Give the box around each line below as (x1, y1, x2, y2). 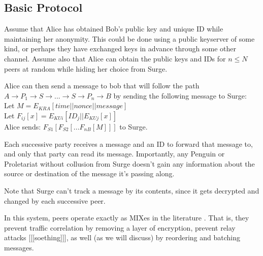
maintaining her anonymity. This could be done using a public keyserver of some (4, 33, 255, 44)
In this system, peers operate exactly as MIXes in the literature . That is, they (4, 212, 249, 223)
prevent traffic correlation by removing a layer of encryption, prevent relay (4, 222, 236, 233)
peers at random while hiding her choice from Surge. (4, 63, 168, 74)
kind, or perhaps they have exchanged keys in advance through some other (4, 43, 236, 54)
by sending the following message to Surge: (113, 90, 247, 101)
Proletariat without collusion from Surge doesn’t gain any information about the (4, 158, 255, 169)
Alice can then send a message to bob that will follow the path (4, 80, 200, 91)
